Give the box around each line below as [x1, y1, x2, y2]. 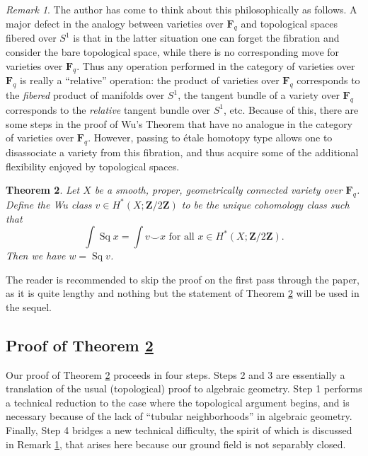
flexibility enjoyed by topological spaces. [6, 158, 180, 173]
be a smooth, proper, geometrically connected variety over [94, 182, 343, 197]
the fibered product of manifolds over [6, 88, 165, 103]
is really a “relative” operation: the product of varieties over [19, 73, 280, 88]
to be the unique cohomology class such [181, 197, 350, 211]
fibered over [6, 30, 57, 45]
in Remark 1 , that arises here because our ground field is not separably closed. [6, 436, 346, 451]
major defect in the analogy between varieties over [6, 16, 224, 30]
